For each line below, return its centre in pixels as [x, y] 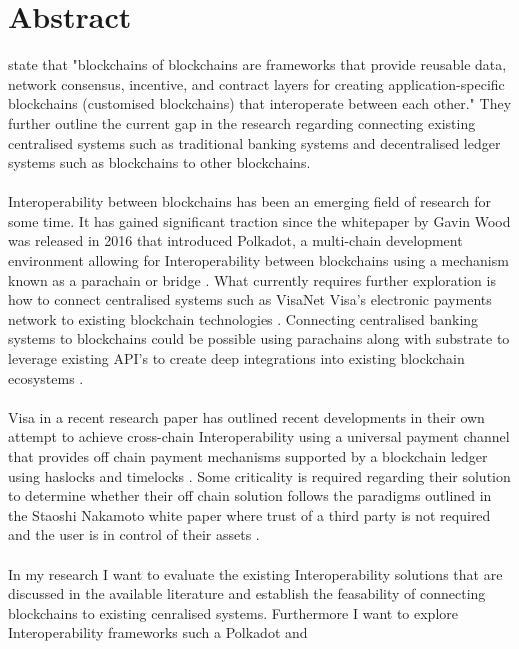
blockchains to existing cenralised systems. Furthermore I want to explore [233, 612]
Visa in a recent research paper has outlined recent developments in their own [246, 416]
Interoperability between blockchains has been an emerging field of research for [250, 201]
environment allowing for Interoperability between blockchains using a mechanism [258, 260]
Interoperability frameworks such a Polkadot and [158, 632]
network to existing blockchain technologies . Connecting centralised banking [243, 318]
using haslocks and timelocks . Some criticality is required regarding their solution [259, 475]
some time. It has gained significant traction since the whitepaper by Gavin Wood [259, 220]
